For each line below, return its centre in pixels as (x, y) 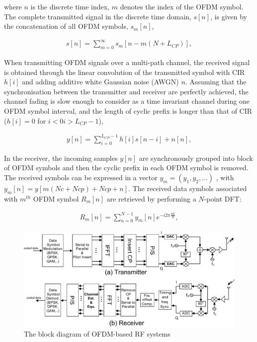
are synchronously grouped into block (196, 158)
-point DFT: (223, 198)
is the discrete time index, (70, 6)
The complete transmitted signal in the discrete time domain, (98, 16)
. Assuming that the (216, 82)
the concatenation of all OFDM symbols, (66, 26)
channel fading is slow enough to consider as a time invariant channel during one (127, 101)
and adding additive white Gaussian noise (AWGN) (100, 82)
